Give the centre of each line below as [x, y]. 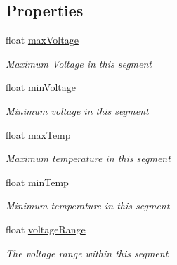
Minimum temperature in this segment [88, 205]
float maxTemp [38, 134]
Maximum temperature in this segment [88, 158]
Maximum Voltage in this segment [79, 63]
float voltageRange [46, 229]
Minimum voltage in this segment [77, 110]
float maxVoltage [42, 40]
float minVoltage [41, 87]
